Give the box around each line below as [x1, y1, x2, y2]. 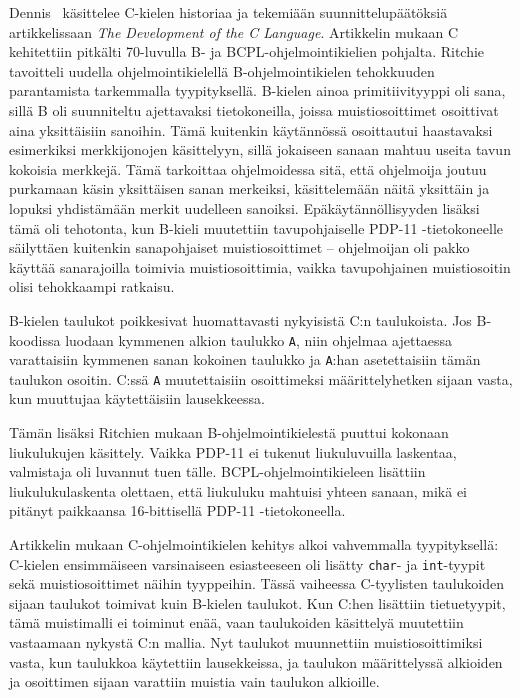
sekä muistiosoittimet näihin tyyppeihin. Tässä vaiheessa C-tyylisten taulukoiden [9, 573, 504, 594]
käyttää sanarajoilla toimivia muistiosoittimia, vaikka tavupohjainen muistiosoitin [9, 256, 511, 277]
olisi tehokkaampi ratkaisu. [9, 276, 175, 297]
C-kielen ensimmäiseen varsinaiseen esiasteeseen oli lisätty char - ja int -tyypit [9, 553, 486, 574]
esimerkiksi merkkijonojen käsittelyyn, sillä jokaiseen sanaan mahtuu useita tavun [9, 139, 511, 160]
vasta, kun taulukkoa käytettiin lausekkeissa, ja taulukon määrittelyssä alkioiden [9, 651, 503, 672]
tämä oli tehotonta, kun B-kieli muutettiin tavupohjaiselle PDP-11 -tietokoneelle [9, 217, 503, 238]
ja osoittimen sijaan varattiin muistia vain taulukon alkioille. [9, 671, 380, 692]
